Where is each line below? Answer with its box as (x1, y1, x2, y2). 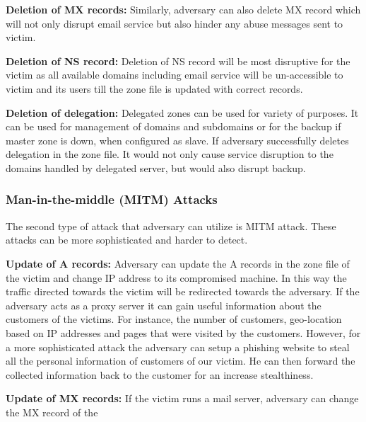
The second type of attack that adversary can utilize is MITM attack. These (6, 218, 336, 233)
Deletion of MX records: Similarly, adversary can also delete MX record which (6, 2, 361, 16)
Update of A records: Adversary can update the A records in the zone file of (6, 256, 350, 270)
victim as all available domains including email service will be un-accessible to (6, 67, 343, 82)
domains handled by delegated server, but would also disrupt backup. (6, 160, 306, 175)
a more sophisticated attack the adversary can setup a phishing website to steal (6, 339, 350, 354)
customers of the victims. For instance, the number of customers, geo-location (6, 312, 342, 326)
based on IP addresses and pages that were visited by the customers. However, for (6, 325, 361, 340)
